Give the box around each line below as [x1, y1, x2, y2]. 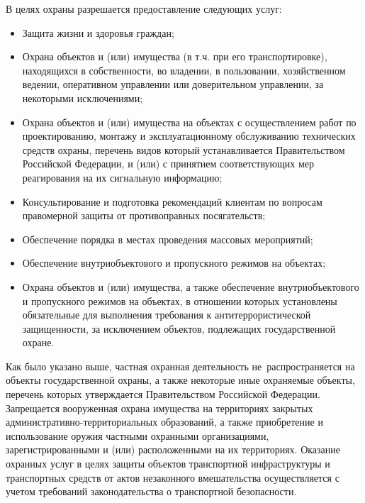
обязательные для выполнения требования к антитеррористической [22, 307, 311, 322]
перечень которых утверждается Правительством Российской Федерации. [6, 387, 320, 402]
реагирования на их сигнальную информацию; [22, 170, 223, 184]
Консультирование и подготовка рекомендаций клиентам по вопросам [22, 194, 322, 209]
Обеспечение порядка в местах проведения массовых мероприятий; [22, 231, 313, 246]
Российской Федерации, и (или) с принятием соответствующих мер [22, 156, 315, 171]
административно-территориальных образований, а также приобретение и [6, 414, 323, 429]
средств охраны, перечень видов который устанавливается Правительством [22, 142, 345, 157]
